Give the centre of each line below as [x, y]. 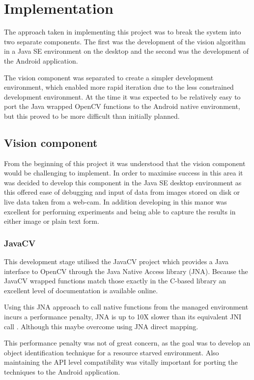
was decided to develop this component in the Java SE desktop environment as [123, 182]
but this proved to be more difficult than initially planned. [92, 116]
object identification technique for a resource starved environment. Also [112, 352]
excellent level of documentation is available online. [81, 290]
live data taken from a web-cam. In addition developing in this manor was [115, 202]
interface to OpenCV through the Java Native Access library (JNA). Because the [126, 271]
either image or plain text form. [52, 221]
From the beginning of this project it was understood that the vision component [125, 163]
